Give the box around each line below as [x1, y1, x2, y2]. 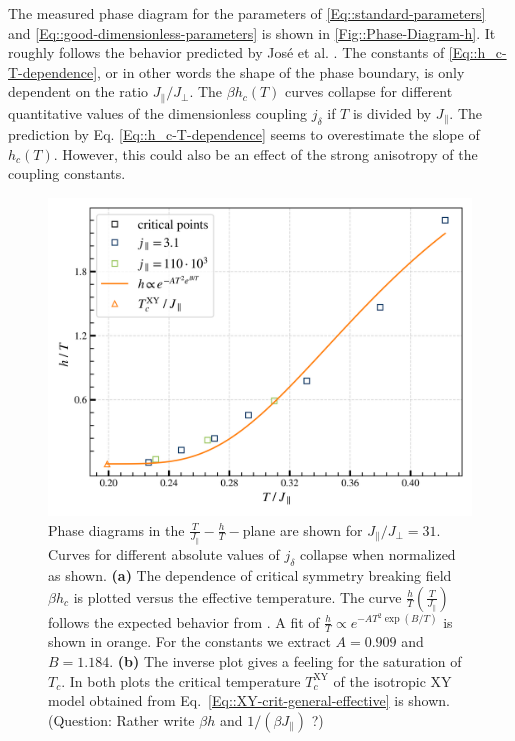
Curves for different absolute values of [48, 544, 280, 565]
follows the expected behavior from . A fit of [48, 611, 320, 632]
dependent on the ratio [8, 81, 149, 102]
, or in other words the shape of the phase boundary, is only [97, 61, 465, 82]
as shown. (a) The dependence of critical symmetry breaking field [48, 564, 452, 585]
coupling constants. [8, 163, 126, 184]
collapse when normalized [299, 544, 456, 565]
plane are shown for [242, 519, 363, 540]
